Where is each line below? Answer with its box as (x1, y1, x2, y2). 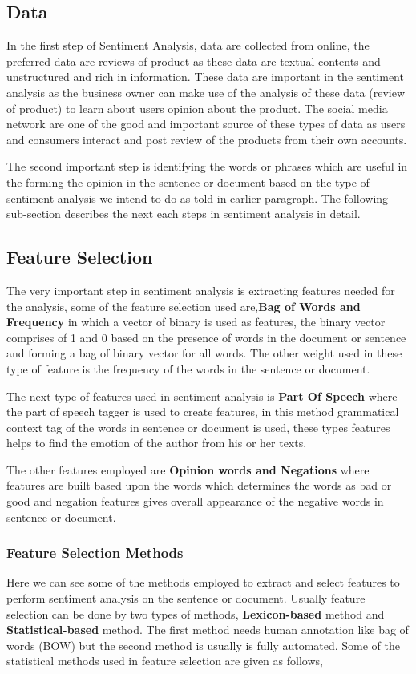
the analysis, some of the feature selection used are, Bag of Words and (6, 297, 361, 314)
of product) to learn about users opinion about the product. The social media (6, 99, 388, 116)
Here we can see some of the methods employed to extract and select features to (6, 574, 400, 591)
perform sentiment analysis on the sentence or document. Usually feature (6, 590, 366, 607)
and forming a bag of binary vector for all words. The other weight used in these (6, 345, 402, 361)
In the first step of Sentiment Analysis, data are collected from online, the (6, 37, 370, 54)
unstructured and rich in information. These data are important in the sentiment (6, 68, 404, 85)
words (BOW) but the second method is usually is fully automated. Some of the (6, 636, 401, 653)
